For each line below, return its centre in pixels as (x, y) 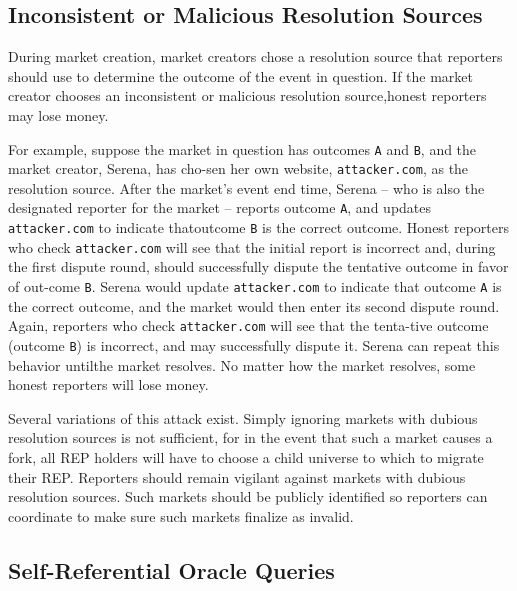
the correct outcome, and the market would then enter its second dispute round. (254, 305)
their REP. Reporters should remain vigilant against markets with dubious (237, 476)
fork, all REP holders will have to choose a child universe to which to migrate (246, 456)
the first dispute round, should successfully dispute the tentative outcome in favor (258, 266)
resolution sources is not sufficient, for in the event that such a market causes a (250, 437)
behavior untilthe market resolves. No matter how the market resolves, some (242, 364)
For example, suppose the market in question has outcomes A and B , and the (242, 148)
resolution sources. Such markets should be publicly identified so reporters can (248, 496)
